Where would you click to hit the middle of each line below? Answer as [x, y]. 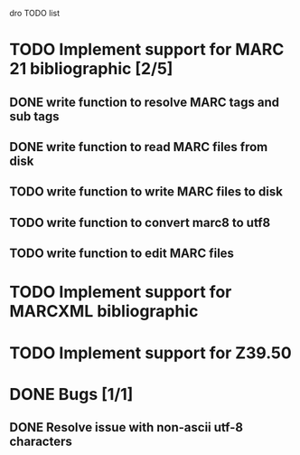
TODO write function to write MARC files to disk [146, 192]
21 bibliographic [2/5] [91, 69]
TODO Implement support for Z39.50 [150, 353]
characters [41, 442]
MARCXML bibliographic [104, 312]
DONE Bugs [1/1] [71, 394]
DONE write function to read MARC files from [139, 147]
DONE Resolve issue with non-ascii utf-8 [127, 427]
